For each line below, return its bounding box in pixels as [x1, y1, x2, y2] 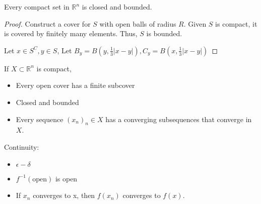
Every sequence [16, 114, 63, 124]
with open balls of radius [99, 18, 176, 29]
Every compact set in [4, 2, 70, 12]
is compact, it [215, 18, 257, 29]
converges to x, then [33, 190, 95, 200]
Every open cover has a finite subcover [16, 80, 135, 90]
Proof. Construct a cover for [4, 18, 91, 29]
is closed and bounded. [82, 2, 152, 12]
